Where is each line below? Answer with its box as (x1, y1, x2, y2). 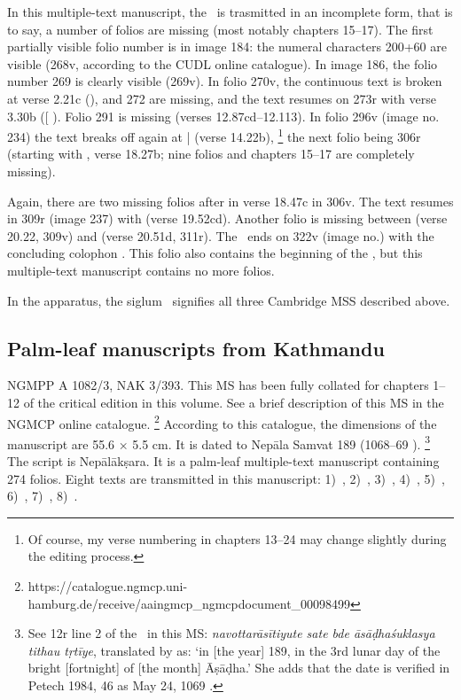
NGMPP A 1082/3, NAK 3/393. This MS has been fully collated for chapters (7, 376, 429, 394)
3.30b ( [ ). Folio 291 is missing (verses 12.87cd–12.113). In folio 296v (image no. (7, 106, 440, 125)
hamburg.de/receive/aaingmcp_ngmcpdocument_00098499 (27, 594, 351, 612)
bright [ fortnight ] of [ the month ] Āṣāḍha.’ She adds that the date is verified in (27, 658, 450, 677)
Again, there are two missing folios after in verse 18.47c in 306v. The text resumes (7, 191, 454, 210)
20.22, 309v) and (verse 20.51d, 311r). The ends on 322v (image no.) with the (7, 226, 434, 245)
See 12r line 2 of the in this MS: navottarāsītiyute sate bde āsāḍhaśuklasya (27, 624, 435, 642)
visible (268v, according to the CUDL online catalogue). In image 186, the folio (7, 54, 438, 73)
